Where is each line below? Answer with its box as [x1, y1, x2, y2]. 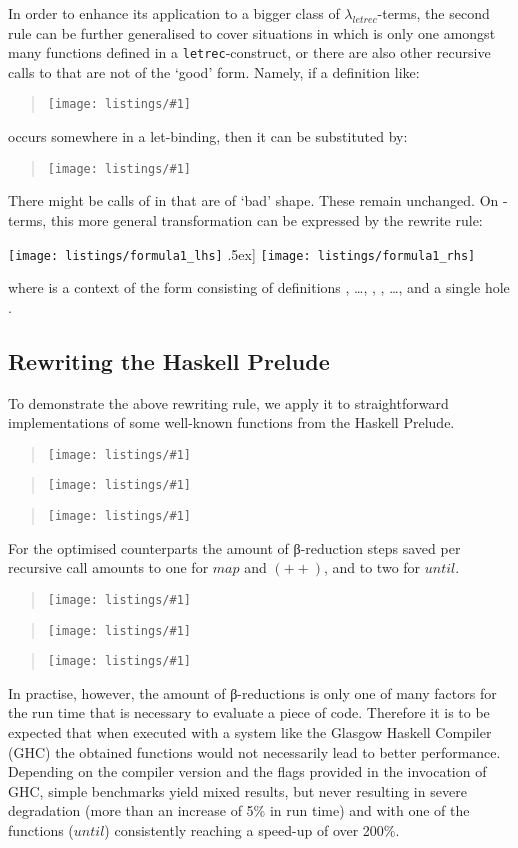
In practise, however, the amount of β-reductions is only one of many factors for [8, 682, 497, 703]
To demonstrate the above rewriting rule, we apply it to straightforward [8, 392, 449, 413]
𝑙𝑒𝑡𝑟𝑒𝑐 [352, 14, 377, 25]
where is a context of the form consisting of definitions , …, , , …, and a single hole [8, 277, 510, 298]
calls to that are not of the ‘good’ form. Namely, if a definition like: [8, 61, 420, 82]
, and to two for [323, 557, 421, 578]
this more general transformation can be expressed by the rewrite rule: [50, 209, 483, 230]
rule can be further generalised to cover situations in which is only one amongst [8, 22, 496, 43]
